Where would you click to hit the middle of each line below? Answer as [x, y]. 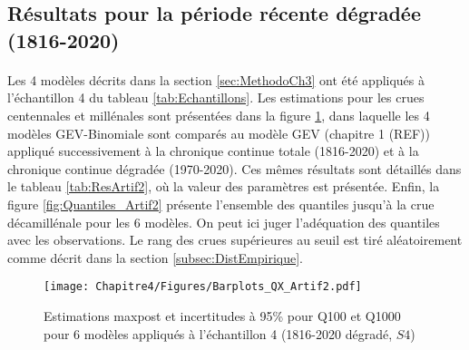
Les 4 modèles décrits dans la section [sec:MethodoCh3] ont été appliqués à [216, 79]
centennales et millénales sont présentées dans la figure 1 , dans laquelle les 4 [219, 115]
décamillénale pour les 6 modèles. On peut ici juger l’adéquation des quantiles [224, 222]
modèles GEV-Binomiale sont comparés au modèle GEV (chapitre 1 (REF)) [219, 133]
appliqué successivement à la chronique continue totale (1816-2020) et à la [213, 151]
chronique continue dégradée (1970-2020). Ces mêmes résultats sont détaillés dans [234, 168]
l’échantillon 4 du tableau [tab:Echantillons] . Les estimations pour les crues [216, 97]
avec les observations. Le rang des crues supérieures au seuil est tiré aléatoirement [235, 240]
